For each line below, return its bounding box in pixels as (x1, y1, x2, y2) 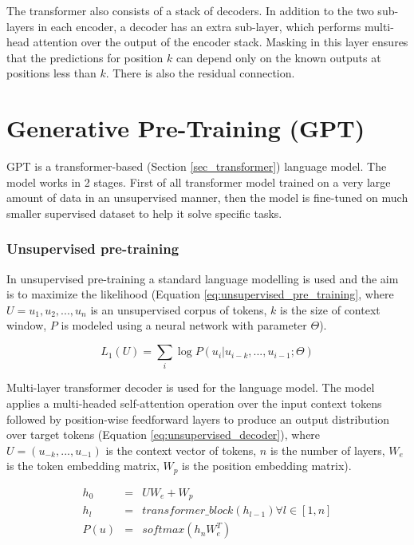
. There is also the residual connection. (105, 65, 295, 81)
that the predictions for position (6, 49, 164, 65)
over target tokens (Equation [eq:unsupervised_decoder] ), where (6, 426, 321, 443)
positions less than (6, 65, 97, 81)
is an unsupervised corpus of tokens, (90, 301, 267, 318)
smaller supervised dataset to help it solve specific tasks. (6, 204, 282, 221)
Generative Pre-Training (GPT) (6, 112, 365, 144)
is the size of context (280, 301, 380, 318)
